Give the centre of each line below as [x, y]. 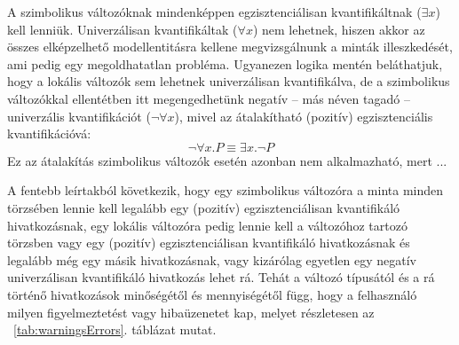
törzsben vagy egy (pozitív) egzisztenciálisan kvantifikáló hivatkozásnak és [209, 243]
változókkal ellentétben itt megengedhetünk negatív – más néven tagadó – [209, 98]
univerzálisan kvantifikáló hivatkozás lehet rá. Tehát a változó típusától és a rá [221, 277]
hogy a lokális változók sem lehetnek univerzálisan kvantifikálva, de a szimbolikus [229, 81]
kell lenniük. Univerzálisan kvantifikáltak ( [123, 29]
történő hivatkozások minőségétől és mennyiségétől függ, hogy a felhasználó [212, 294]
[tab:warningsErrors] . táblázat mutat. [115, 329]
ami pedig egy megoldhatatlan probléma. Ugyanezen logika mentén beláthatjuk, [225, 63]
